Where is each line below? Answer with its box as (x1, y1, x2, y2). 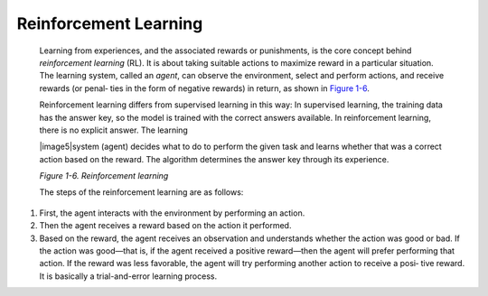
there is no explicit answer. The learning (39, 125, 189, 135)
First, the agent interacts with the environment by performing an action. (39, 208, 305, 218)
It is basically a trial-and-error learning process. (39, 271, 217, 282)
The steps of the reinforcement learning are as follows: (39, 187, 244, 198)
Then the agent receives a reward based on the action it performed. (39, 220, 292, 231)
